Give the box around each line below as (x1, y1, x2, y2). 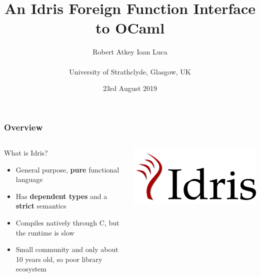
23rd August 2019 (102, 83, 157, 93)
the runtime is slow (15, 227, 74, 237)
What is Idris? (4, 147, 48, 157)
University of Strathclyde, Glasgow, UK (69, 66, 191, 76)
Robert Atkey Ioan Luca (92, 46, 167, 57)
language (15, 174, 43, 184)
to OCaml (95, 17, 165, 38)
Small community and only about (15, 244, 118, 254)
